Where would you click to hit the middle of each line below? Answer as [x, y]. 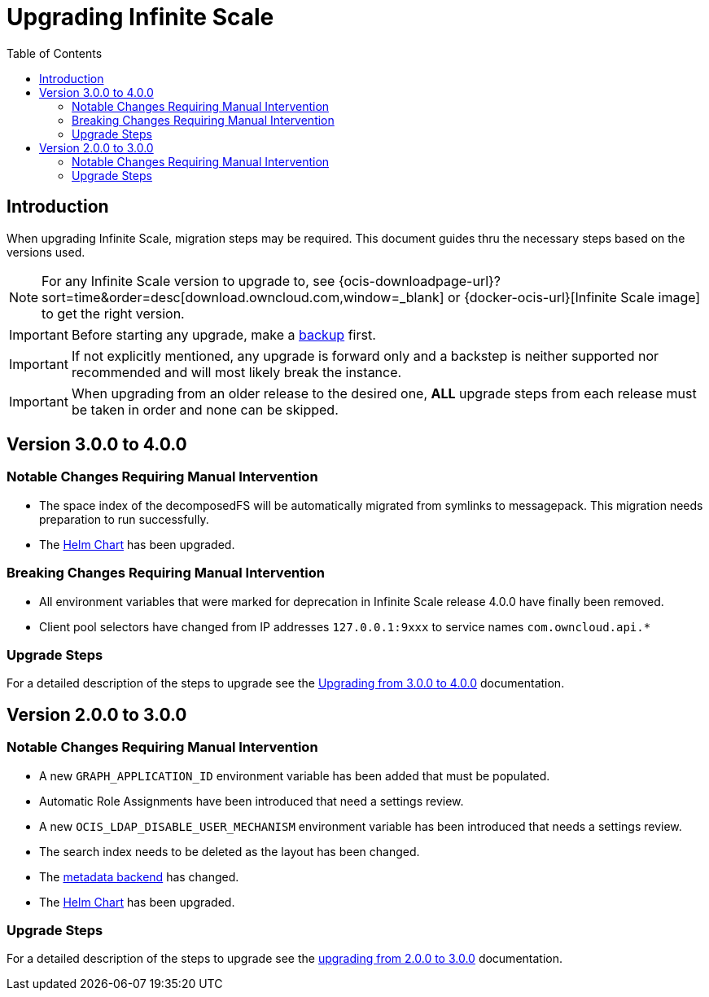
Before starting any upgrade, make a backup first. [223, 334]
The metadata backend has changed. [139, 876]
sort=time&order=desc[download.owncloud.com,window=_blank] [243, 297]
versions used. [46, 252]
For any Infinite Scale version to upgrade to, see [188, 281]
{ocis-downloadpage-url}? [420, 281]
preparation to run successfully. [124, 519]
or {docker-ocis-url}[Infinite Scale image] [574, 297]
